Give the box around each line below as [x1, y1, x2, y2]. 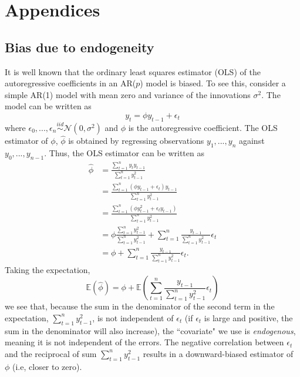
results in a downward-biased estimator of [143, 347, 294, 359]
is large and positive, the [204, 311, 293, 324]
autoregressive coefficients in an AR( [5, 77, 136, 89]
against [238, 134, 265, 147]
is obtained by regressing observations [68, 134, 204, 147]
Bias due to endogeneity [5, 38, 154, 56]
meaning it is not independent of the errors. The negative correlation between [5, 336, 284, 348]
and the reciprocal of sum [5, 347, 97, 359]
